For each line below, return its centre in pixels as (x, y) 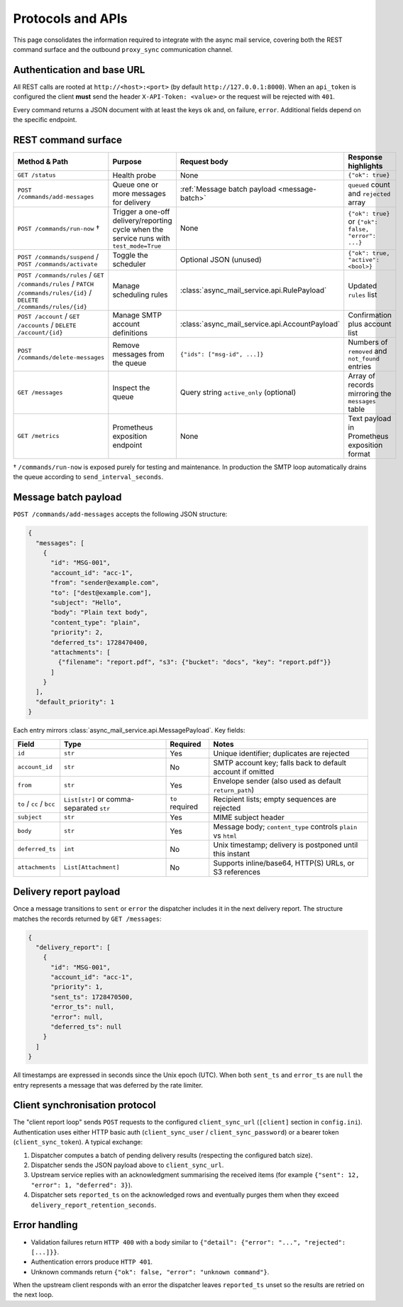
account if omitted (244, 772)
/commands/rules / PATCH (56, 283)
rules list (363, 295)
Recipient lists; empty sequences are (275, 799)
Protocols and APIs (70, 18)
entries (360, 366)
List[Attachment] (92, 867)
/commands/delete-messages (61, 357)
